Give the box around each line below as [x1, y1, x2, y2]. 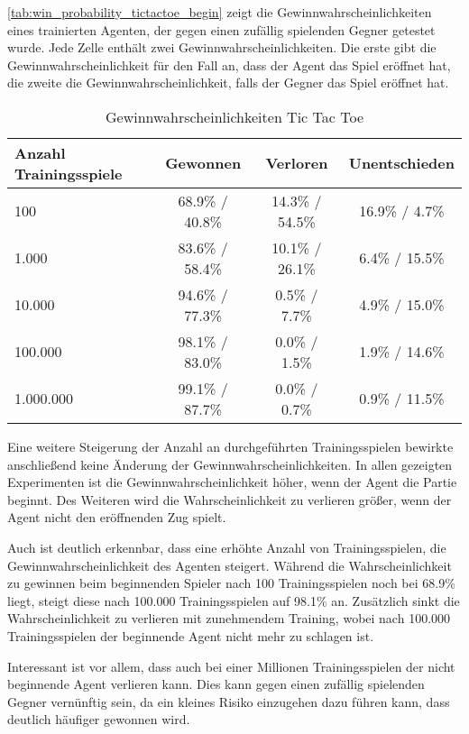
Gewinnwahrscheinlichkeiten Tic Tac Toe [105, 106, 363, 127]
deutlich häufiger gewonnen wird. [7, 710, 190, 729]
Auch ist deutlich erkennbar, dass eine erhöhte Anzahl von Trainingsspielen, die [7, 537, 446, 556]
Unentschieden [348, 152, 455, 174]
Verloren [265, 152, 328, 174]
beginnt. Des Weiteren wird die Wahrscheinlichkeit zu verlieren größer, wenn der [7, 490, 452, 509]
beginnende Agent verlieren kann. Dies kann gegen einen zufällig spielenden [7, 674, 425, 693]
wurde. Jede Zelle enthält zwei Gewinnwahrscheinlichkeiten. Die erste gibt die [7, 38, 437, 57]
